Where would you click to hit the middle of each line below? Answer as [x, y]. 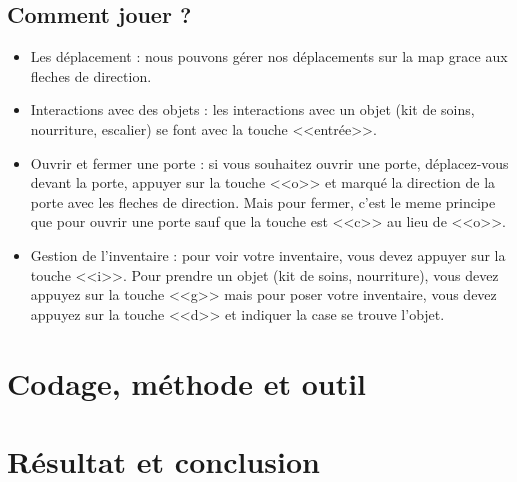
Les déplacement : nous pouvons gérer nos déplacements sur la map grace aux [269, 56]
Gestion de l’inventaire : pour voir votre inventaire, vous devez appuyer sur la [268, 254]
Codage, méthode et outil [187, 382]
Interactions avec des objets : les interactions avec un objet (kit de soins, [252, 109]
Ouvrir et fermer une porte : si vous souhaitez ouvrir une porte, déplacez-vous [269, 162]
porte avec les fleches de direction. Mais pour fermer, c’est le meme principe [263, 201]
